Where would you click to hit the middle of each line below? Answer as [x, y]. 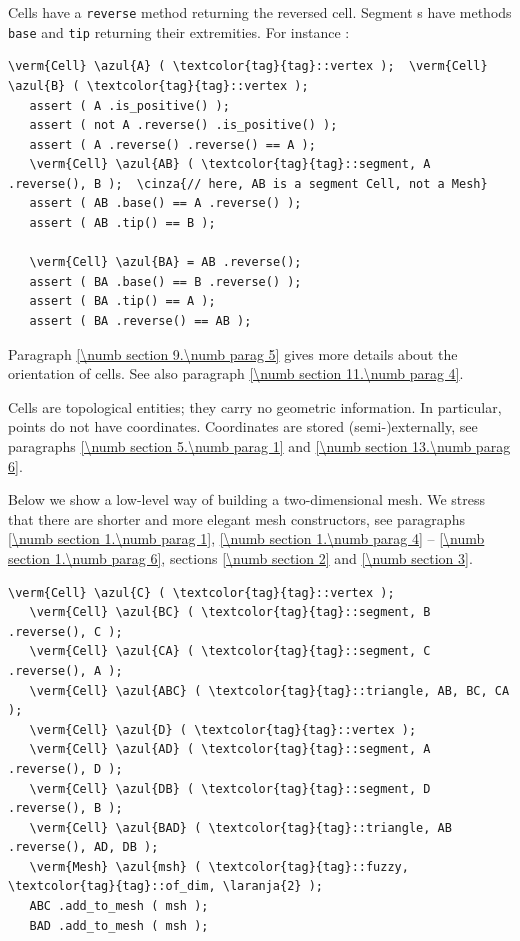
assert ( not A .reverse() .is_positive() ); [183, 125]
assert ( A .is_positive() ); [129, 105]
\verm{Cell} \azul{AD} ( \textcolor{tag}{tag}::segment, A [230, 749]
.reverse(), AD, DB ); [83, 847]
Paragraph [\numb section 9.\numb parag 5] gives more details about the [233, 353]
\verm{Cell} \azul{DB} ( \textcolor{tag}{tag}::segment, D [230, 788]
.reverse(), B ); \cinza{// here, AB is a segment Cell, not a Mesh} [248, 183]
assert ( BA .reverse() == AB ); [140, 321]
